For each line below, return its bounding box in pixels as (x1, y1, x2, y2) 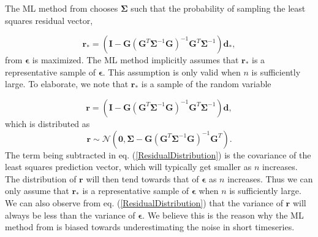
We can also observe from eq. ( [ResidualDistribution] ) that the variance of (5, 196, 283, 209)
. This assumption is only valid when (102, 65, 241, 78)
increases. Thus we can (227, 172, 313, 185)
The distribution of (5, 172, 77, 185)
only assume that (5, 184, 69, 197)
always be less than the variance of (5, 208, 135, 221)
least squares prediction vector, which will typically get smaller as (5, 160, 252, 173)
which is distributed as (5, 117, 90, 130)
